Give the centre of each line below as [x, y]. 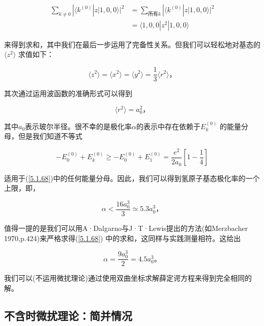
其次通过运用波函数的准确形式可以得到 [68, 93]
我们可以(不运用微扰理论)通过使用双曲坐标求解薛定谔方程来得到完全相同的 [128, 278]
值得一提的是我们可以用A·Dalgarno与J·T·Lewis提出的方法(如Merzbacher [126, 228]
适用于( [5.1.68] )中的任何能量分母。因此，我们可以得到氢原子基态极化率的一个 [132, 178]
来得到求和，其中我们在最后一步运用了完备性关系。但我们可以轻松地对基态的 [132, 44]
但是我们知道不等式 [50, 136]
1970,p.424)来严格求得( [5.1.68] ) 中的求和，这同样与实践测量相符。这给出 [123, 238]
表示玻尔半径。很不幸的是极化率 [79, 126]
